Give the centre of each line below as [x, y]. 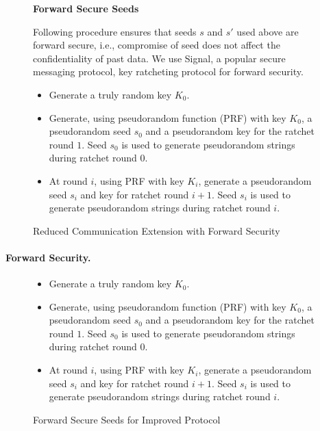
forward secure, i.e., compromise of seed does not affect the [157, 45]
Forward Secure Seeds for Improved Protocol [127, 419]
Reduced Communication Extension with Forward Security [157, 230]
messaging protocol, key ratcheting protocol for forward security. [168, 71]
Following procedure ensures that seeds [115, 31]
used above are [268, 31]
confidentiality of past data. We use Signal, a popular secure [159, 58]
